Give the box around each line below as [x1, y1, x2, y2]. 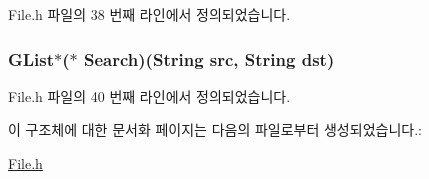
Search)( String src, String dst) [84, 46, 335, 71]
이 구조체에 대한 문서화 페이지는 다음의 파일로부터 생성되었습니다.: [8, 119, 422, 140]
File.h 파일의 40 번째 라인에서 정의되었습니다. [8, 85, 291, 106]
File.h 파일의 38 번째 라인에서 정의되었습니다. [8, 4, 291, 24]
